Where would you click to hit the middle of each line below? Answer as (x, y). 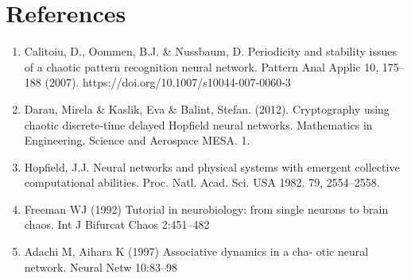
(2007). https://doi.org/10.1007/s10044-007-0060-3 (168, 82)
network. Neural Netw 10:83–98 (101, 266)
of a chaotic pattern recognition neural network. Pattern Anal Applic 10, (202, 66)
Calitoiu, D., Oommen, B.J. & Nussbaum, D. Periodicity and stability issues (210, 51)
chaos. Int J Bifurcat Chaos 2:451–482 (117, 224)
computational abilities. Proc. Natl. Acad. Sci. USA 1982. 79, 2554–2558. (202, 182)
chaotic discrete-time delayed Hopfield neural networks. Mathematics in (198, 124)
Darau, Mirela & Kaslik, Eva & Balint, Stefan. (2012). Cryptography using (207, 108)
